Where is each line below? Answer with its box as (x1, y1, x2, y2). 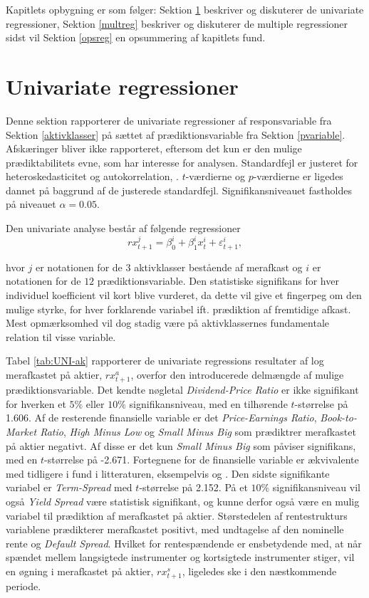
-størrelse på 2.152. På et (139, 480, 248, 495)
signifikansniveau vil (272, 480, 360, 495)
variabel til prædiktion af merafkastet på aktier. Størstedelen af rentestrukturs (6, 508, 348, 523)
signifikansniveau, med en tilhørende (129, 396, 288, 411)
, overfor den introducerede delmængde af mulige (130, 367, 344, 382)
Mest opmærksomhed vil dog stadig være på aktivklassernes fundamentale (6, 315, 330, 330)
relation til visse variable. (6, 329, 116, 344)
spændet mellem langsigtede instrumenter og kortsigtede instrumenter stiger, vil (6, 550, 355, 565)
